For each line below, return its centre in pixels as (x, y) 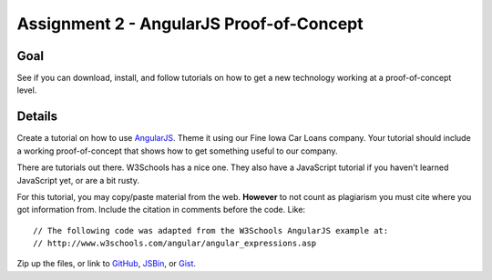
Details (37, 117)
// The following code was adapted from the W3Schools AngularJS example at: (211, 230)
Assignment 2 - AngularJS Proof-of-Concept (190, 24)
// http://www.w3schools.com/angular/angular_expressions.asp (175, 244)
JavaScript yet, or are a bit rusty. (78, 180)
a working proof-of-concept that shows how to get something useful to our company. (177, 151)
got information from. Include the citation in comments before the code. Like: (161, 210)
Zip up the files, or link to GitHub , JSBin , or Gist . (106, 264)
